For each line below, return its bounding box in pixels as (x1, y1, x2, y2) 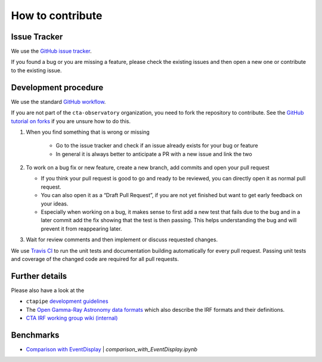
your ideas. (41, 200, 69, 207)
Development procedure (11, 82, 104, 93)
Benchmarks (11, 330, 60, 340)
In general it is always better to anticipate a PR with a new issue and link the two (55, 150, 253, 158)
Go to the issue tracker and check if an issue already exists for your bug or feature (55, 142, 259, 149)
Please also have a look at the (11, 287, 85, 294)
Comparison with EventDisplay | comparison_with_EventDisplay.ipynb (26, 345, 198, 352)
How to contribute (11, 9, 103, 22)
